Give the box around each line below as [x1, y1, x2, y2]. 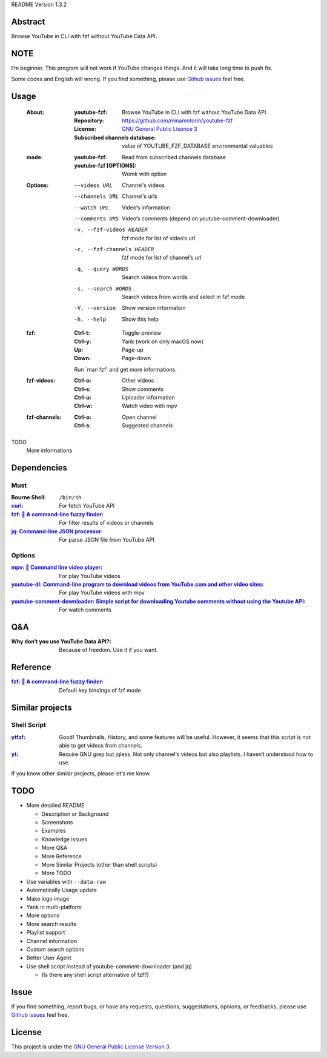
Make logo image [26, 895, 70, 902]
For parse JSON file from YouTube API [59, 536, 154, 543]
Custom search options [26, 945, 85, 953]
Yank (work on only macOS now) [122, 338, 204, 345]
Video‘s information [122, 203, 171, 211]
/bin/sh [59, 494, 82, 501]
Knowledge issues [41, 835, 88, 843]
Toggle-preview [122, 329, 162, 337]
